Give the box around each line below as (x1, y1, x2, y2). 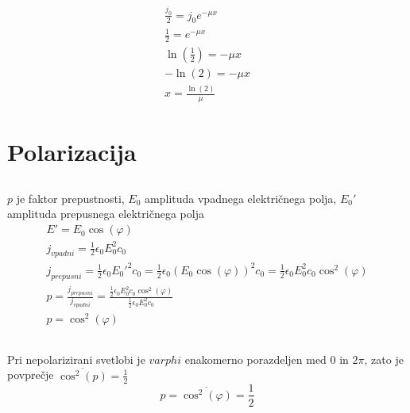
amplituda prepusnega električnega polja (7, 205, 204, 222)
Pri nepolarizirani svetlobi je (7, 350, 145, 367)
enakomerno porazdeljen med (184, 350, 327, 367)
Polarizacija (7, 136, 137, 168)
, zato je (364, 350, 404, 367)
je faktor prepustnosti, (16, 189, 125, 206)
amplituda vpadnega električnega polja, (145, 189, 337, 206)
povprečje (7, 366, 54, 383)
